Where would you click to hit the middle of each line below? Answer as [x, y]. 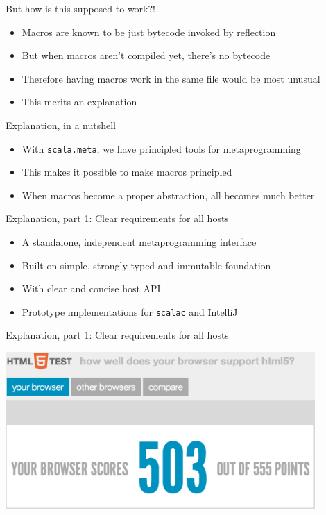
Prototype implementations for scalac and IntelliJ [130, 311]
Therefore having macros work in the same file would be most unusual [171, 78]
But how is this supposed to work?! [80, 8]
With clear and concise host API [91, 288]
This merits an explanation [79, 102]
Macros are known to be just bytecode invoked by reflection [149, 32]
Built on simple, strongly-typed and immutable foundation [146, 265]
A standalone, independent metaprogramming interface [139, 242]
